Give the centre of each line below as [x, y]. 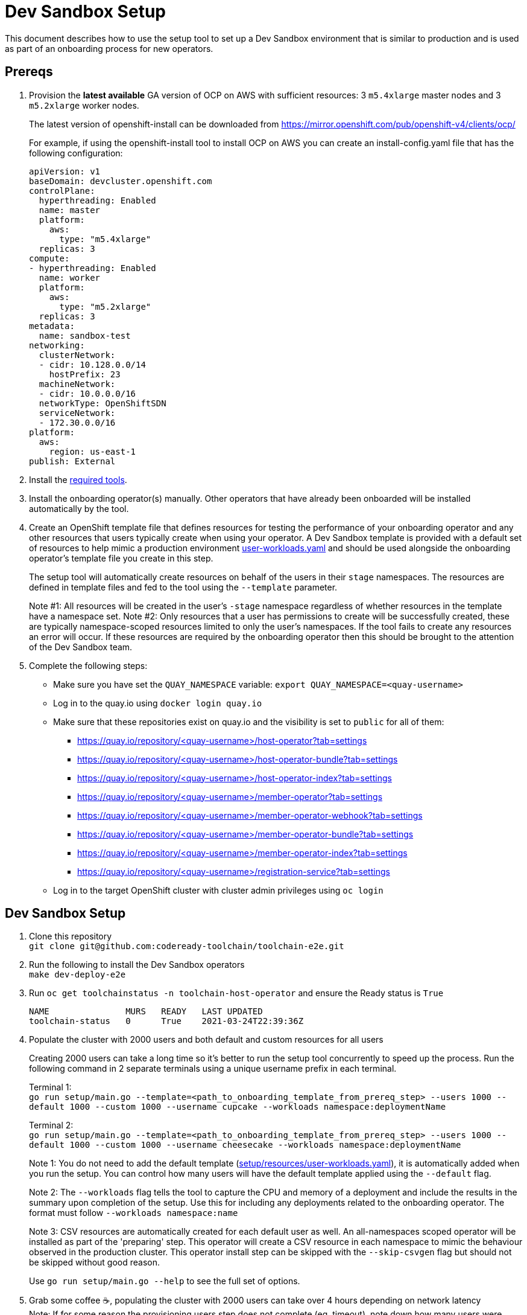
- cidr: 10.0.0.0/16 [87, 393]
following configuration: [76, 153]
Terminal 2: [51, 1125]
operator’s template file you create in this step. [121, 558]
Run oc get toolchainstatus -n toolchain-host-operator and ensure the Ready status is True [236, 993]
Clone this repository [71, 936]
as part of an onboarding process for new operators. [109, 48]
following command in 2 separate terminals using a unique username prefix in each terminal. [213, 1069]
